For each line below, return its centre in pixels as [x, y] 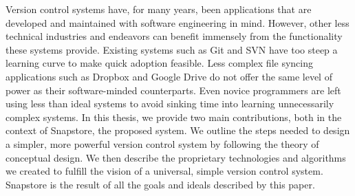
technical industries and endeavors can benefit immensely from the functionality [174, 36]
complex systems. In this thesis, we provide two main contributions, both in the [174, 117]
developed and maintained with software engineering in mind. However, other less [177, 22]
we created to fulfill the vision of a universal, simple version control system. [164, 171]
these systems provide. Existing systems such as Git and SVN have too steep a [172, 49]
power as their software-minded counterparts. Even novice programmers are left [173, 90]
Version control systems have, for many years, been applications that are [159, 9]
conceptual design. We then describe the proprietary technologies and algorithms [176, 157]
